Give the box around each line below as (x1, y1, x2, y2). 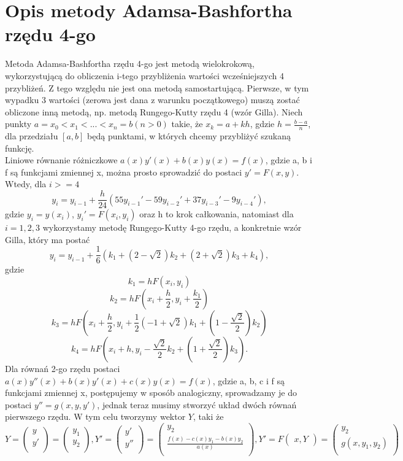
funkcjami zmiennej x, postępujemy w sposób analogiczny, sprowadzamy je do (5, 386, 297, 399)
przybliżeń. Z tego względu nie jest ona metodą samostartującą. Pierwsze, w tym (5, 81, 309, 94)
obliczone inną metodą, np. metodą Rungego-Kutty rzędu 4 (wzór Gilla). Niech (5, 105, 303, 118)
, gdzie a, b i (265, 153, 312, 166)
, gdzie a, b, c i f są (212, 374, 285, 387)
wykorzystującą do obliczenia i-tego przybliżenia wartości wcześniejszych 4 (5, 69, 284, 82)
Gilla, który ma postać (5, 233, 90, 246)
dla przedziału (5, 130, 58, 142)
